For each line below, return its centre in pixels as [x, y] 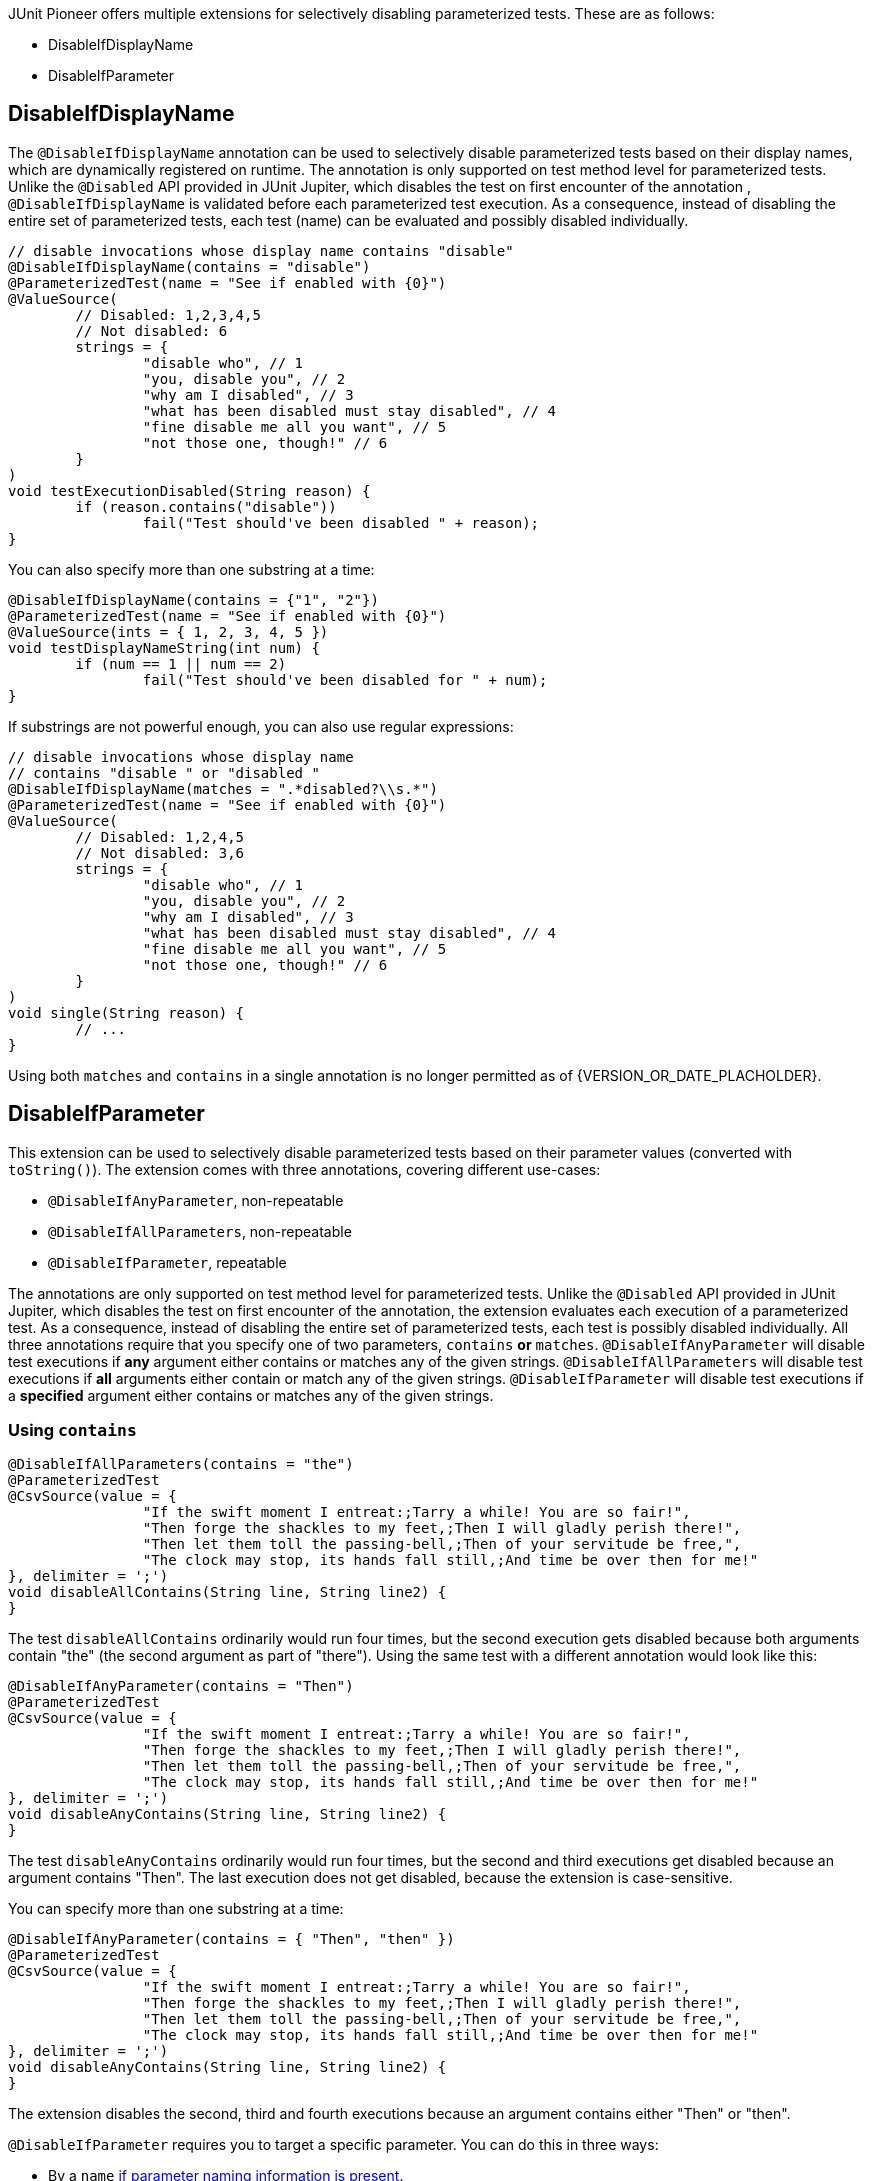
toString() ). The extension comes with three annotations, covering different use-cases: [304, 1169]
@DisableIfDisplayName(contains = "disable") [189, 266]
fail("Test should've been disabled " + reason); [341, 522]
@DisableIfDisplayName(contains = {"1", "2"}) [193, 599]
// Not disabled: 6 [151, 330]
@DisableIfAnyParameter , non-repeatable [196, 1200]
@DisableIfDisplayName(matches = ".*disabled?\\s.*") [223, 788]
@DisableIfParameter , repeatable [167, 1262]
